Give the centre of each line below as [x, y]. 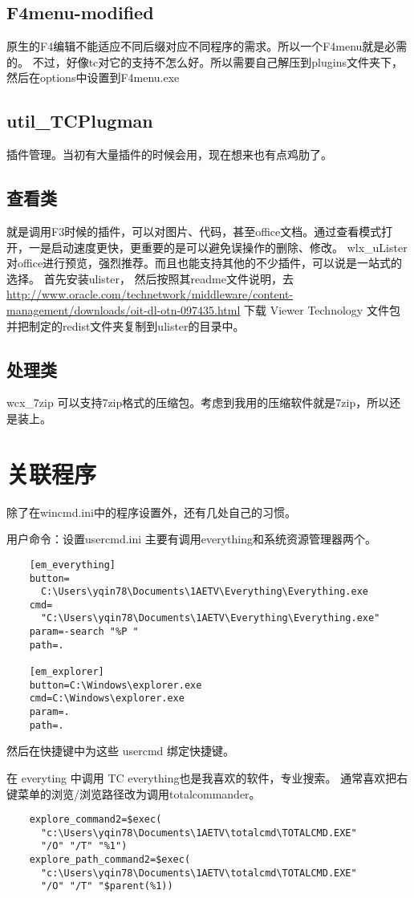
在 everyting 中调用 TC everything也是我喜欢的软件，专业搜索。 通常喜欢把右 [207, 777]
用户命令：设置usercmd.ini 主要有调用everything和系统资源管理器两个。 [192, 539]
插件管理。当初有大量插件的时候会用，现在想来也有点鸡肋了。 [169, 154]
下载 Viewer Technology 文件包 [322, 309]
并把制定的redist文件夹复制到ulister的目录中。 [126, 325]
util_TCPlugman [80, 121]
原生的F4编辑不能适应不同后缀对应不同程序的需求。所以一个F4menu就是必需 [207, 46]
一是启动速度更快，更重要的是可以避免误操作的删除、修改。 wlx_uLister [218, 247]
